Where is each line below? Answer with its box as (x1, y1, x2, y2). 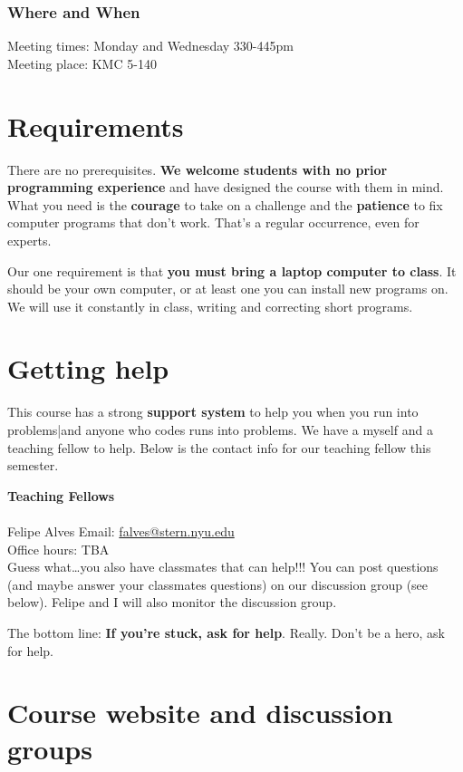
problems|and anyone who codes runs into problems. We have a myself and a (7, 420, 433, 439)
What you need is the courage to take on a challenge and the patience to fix (7, 195, 443, 214)
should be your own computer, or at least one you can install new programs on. (7, 279, 449, 298)
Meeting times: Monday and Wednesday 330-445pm (7, 36, 294, 55)
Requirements (7, 107, 184, 144)
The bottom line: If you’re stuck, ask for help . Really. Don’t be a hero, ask (7, 622, 445, 642)
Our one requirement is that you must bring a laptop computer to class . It (7, 261, 457, 280)
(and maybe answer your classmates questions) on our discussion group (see (7, 574, 429, 593)
